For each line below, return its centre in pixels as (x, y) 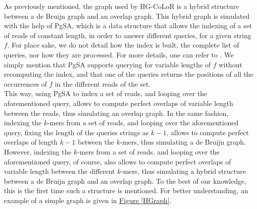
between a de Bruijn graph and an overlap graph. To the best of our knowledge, (125, 181)
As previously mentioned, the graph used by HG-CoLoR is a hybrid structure (122, 6)
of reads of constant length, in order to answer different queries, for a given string (128, 35)
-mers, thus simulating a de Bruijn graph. (183, 142)
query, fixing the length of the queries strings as (77, 132)
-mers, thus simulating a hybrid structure (183, 171)
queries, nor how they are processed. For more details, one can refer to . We (119, 54)
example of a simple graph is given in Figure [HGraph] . (88, 200)
